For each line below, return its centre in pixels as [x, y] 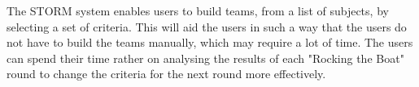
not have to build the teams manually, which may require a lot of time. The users [210, 42]
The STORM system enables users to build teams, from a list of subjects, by [198, 10]
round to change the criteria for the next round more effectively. [166, 74]
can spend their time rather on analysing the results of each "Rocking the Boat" [205, 58]
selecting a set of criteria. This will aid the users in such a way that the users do [207, 26]
